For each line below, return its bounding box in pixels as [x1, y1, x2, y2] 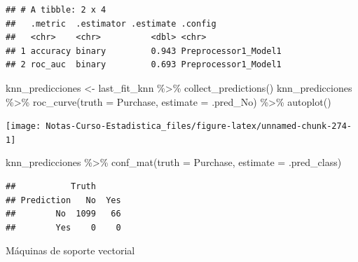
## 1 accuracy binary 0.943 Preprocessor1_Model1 [6, 46, 282, 56]
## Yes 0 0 [6, 222, 121, 233]
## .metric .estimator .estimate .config [6, 18, 216, 29]
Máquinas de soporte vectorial [6, 243, 135, 258]
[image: [6, 121, 41, 132]
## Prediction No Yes [6, 195, 121, 205]
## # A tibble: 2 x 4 [6, 5, 106, 15]
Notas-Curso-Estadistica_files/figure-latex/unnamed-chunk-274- [46, 121, 352, 132]
